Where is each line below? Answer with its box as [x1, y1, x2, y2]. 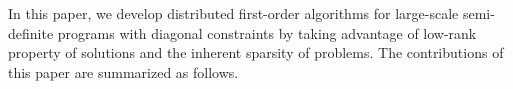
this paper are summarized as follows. [8, 61, 239, 82]
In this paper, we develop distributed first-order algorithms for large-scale [8, 3, 459, 23]
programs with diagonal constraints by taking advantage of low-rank [57, 22, 477, 43]
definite [8, 22, 54, 43]
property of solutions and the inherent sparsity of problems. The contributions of [8, 42, 504, 63]
